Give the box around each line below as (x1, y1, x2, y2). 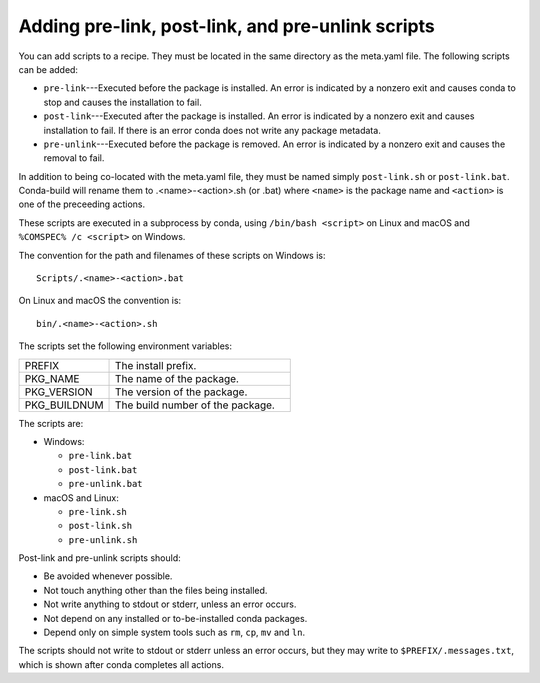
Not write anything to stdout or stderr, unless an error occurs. (43, 598, 297, 610)
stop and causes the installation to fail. (43, 96, 202, 108)
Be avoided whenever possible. (43, 570, 173, 582)
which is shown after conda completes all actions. (18, 658, 225, 670)
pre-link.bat (68, 450, 133, 462)
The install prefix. (115, 358, 197, 372)
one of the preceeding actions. (18, 198, 146, 210)
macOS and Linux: (43, 491, 119, 504)
